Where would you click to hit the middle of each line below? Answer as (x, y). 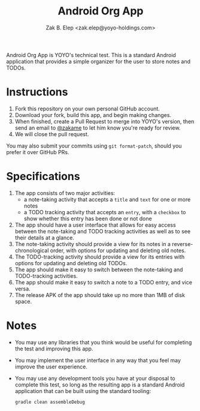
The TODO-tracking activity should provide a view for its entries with (99, 257)
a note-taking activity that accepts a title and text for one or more (107, 199)
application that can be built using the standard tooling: (83, 391)
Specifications (43, 177)
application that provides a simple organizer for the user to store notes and (98, 61)
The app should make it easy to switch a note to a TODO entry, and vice (104, 282)
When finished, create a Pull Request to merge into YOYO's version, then (104, 121)
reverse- (182, 244)
